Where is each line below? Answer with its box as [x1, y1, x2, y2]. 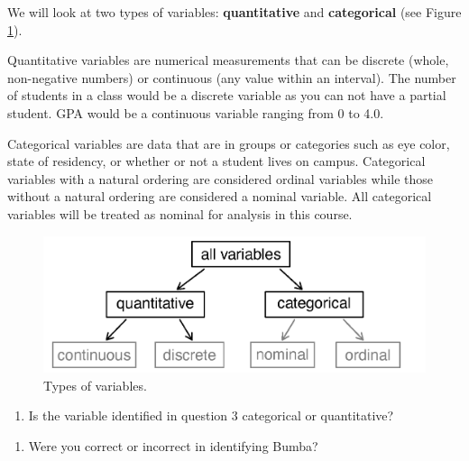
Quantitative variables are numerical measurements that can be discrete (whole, [7, 51, 449, 69]
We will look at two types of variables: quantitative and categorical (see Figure [7, 3, 462, 21]
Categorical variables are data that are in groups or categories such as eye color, [7, 134, 450, 152]
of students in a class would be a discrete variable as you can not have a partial [7, 86, 446, 105]
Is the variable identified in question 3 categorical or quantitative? [28, 406, 394, 425]
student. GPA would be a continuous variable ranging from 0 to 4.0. [7, 103, 384, 122]
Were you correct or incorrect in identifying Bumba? [28, 437, 318, 455]
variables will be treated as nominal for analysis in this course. [7, 204, 353, 223]
